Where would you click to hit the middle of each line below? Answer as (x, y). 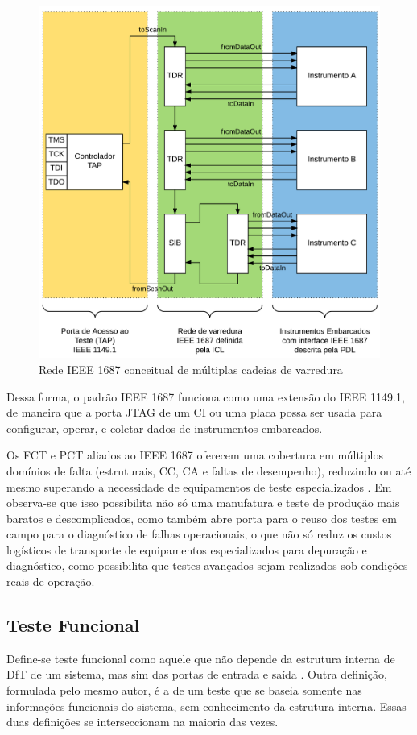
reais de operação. (51, 581)
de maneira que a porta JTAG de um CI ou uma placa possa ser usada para (194, 412)
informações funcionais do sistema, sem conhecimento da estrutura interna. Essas (206, 706)
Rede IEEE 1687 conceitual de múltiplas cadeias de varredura (191, 369)
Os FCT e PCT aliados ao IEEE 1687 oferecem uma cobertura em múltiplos (195, 455)
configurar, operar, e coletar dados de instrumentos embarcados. (165, 428)
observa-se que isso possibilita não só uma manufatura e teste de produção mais (203, 502)
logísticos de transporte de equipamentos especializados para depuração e (187, 549)
